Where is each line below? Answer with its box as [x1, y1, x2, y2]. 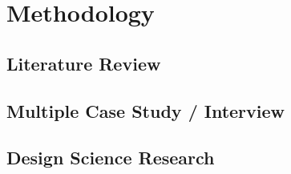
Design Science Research [6, 145, 215, 170]
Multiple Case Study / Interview [6, 98, 285, 123]
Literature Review [6, 51, 161, 75]
